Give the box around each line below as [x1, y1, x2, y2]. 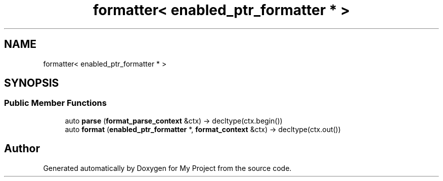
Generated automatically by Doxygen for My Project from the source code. [43, 163, 292, 172]
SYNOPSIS [4, 77, 59, 90]
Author [4, 142, 40, 155]
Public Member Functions [4, 98, 107, 108]
